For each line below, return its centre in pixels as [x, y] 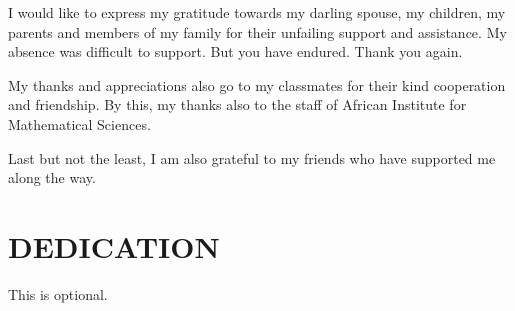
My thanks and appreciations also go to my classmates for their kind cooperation [257, 84]
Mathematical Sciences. [79, 123]
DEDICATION [114, 245]
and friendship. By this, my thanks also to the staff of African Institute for [237, 104]
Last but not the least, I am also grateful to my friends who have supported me [252, 157]
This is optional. [58, 293]
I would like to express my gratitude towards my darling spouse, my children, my [257, 12]
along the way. [52, 177]
